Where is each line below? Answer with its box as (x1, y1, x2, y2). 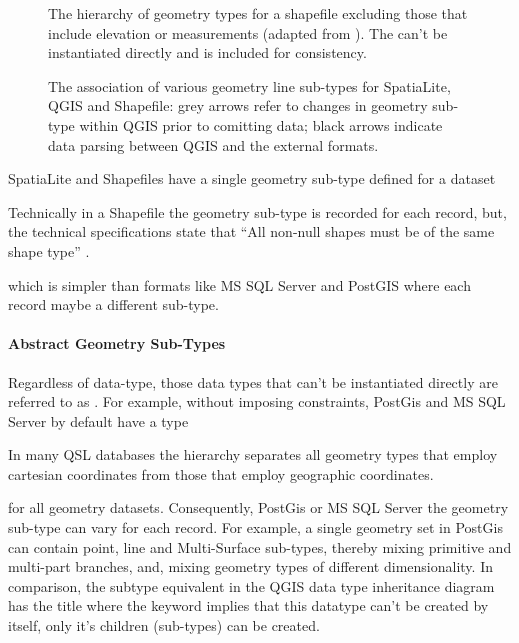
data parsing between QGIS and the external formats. (48, 134, 379, 155)
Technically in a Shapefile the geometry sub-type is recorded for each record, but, (8, 201, 507, 222)
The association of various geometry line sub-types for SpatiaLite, (48, 75, 451, 96)
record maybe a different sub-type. (8, 294, 219, 315)
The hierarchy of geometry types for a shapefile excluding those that (48, 3, 468, 23)
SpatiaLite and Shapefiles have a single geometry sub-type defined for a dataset (8, 168, 496, 189)
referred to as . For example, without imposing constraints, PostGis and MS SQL (8, 391, 506, 412)
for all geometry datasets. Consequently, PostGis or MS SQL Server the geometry (8, 497, 509, 518)
